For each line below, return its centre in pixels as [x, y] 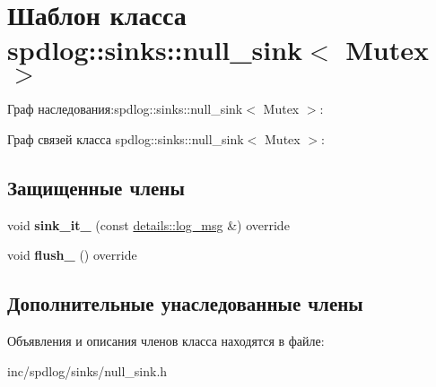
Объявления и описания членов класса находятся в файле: [166, 341]
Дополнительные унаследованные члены [185, 303]
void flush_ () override [72, 255]
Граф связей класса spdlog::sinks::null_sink [126, 138]
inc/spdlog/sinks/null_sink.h [87, 370]
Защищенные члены [96, 187]
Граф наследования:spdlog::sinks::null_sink [125, 109]
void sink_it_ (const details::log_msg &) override [148, 224]
